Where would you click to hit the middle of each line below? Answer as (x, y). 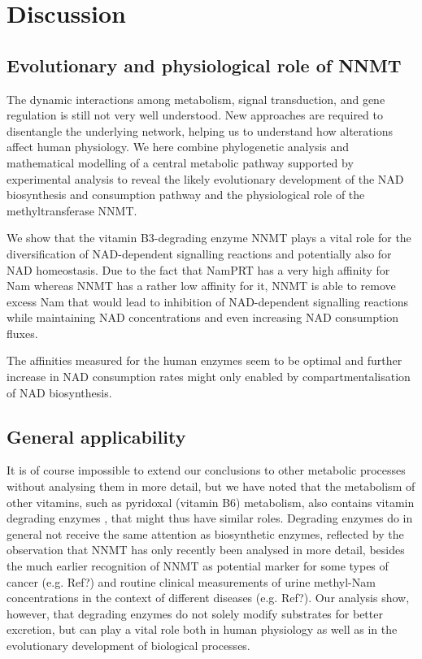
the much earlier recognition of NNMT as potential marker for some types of (198, 566)
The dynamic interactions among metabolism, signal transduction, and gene (196, 99)
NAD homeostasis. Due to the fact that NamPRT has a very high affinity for (198, 269)
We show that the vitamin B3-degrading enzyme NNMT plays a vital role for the (209, 238)
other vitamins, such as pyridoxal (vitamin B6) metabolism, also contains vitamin (211, 502)
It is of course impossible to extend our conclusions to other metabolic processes (206, 470)
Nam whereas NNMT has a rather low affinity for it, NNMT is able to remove (201, 286)
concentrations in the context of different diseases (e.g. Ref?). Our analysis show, (208, 598)
